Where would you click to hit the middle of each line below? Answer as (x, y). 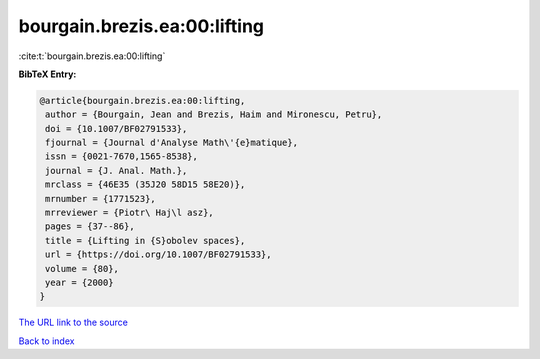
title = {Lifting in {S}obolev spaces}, (145, 240)
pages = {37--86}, (90, 226)
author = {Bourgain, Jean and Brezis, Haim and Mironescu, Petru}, (214, 114)
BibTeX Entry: (47, 74)
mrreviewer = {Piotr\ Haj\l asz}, (129, 213)
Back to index (46, 341)
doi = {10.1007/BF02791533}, (116, 128)
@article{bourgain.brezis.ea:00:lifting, (142, 100)
